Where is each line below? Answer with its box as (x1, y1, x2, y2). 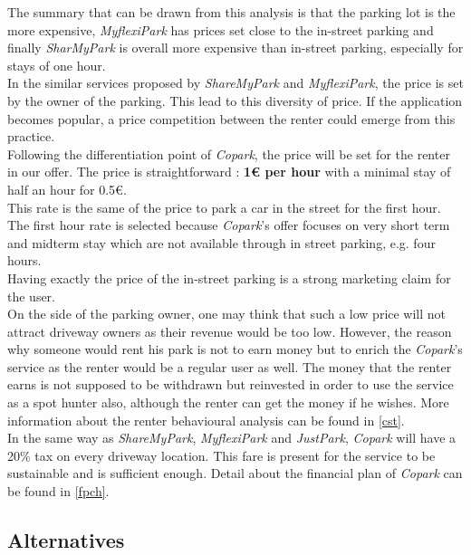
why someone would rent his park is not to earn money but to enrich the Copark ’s (7, 340, 463, 359)
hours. (7, 251, 42, 270)
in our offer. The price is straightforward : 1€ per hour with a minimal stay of (7, 162, 451, 181)
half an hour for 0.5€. (7, 179, 127, 198)
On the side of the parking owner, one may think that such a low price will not (7, 304, 447, 323)
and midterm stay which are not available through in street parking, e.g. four (7, 233, 436, 252)
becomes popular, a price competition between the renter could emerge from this (7, 109, 456, 128)
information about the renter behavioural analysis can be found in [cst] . (7, 410, 405, 429)
